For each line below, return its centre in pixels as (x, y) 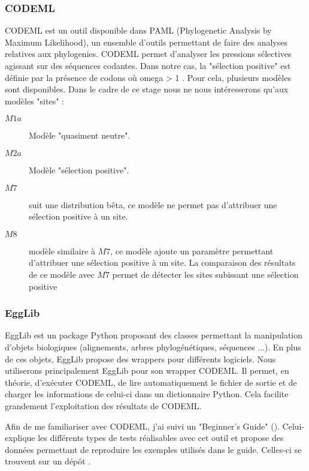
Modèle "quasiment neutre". (80, 135)
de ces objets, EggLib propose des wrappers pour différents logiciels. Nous (140, 358)
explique (20, 438)
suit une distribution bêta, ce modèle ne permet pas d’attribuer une (153, 204)
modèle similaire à (62, 250)
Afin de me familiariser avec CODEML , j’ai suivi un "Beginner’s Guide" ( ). (142, 426)
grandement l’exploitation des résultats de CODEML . (103, 405)
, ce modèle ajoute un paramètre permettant (192, 250)
